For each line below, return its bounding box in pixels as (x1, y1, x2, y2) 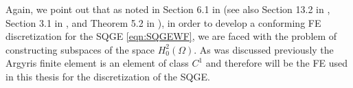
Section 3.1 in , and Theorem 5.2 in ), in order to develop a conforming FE (5, 15, 321, 30)
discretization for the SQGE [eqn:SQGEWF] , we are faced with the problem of (5, 29, 337, 43)
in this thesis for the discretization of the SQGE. (5, 69, 210, 83)
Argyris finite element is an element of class (5, 56, 189, 70)
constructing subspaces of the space (5, 42, 155, 56)
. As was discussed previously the (194, 42, 334, 56)
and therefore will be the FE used (205, 56, 348, 70)
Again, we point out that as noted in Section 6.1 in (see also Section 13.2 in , (5, 2, 330, 16)
